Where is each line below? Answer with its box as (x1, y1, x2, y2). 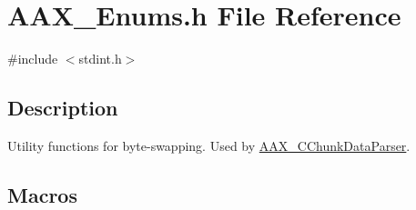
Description (7, 94, 118, 122)
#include (7, 49, 58, 68)
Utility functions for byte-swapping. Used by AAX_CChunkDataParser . (7, 135, 411, 155)
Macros (7, 180, 77, 208)
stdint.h (78, 49, 122, 68)
